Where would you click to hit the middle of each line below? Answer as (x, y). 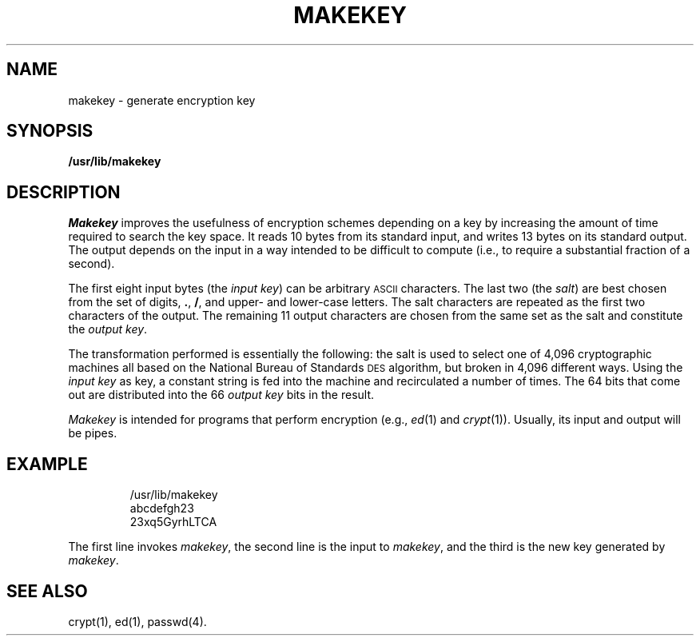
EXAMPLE (47, 464)
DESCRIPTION (64, 192)
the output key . (108, 329)
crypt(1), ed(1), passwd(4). (137, 621)
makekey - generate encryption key (162, 100)
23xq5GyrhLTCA (173, 522)
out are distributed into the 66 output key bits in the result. (221, 395)
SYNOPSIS (50, 131)
